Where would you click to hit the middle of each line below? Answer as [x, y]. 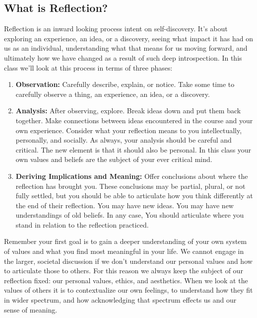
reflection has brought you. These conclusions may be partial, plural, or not [130, 186]
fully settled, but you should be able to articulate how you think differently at [134, 196]
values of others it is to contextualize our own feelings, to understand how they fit [128, 290]
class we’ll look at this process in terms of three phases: [88, 67]
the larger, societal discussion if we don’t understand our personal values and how [128, 261]
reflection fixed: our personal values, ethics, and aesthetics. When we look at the [126, 280]
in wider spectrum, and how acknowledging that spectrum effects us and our [120, 300]
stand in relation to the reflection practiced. [82, 224]
